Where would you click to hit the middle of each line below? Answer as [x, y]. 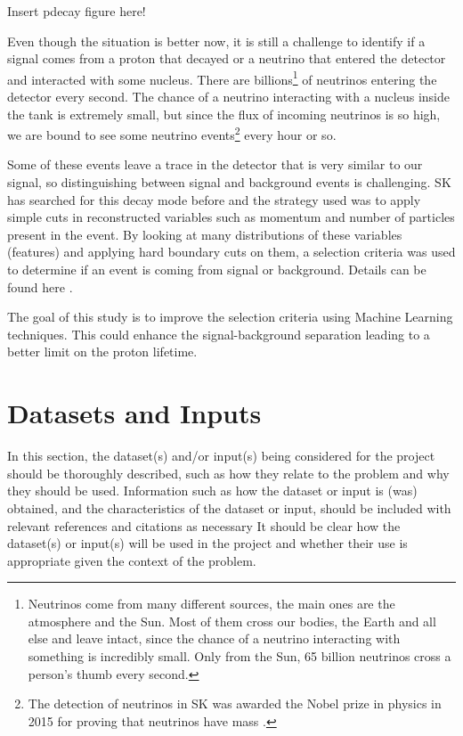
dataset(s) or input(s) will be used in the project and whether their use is [207, 543]
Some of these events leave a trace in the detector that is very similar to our [215, 164]
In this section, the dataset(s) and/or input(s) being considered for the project [221, 456]
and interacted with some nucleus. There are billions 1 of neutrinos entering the [222, 78]
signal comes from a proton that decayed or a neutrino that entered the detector [227, 58]
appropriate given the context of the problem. [132, 560]
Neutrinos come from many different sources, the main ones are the [211, 604]
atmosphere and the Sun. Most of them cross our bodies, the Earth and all [232, 621]
